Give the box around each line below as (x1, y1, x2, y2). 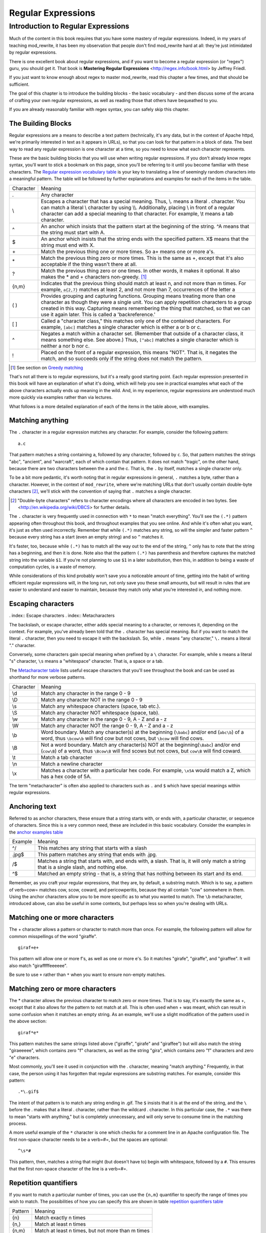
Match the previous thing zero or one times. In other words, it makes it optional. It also (40, 267, 240, 274)
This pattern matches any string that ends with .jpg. (37, 851, 157, 858)
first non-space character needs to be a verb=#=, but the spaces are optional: (9, 1136, 168, 1142)
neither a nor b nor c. (40, 342, 90, 349)
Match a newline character (40, 760, 103, 767)
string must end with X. (40, 242, 95, 249)
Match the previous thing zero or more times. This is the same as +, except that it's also (40, 254, 244, 261)
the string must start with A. (40, 229, 105, 236)
